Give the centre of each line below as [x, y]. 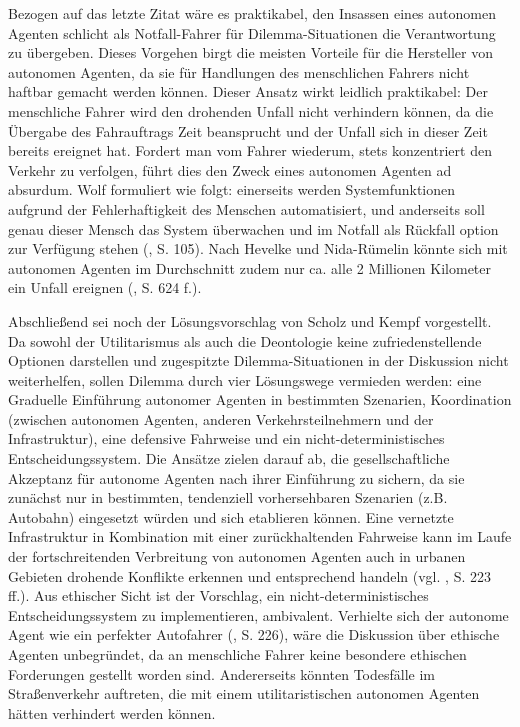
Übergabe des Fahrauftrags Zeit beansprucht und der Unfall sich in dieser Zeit [248, 130]
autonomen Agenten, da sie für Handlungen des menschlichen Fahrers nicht [239, 71]
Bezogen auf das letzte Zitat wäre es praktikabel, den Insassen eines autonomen [252, 13]
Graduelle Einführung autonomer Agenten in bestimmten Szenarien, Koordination [260, 399]
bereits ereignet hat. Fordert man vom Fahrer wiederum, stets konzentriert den [250, 150]
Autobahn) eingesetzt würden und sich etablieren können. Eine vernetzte [231, 516]
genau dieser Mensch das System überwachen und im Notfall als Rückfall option [253, 228]
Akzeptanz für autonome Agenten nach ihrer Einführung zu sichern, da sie [236, 477]
